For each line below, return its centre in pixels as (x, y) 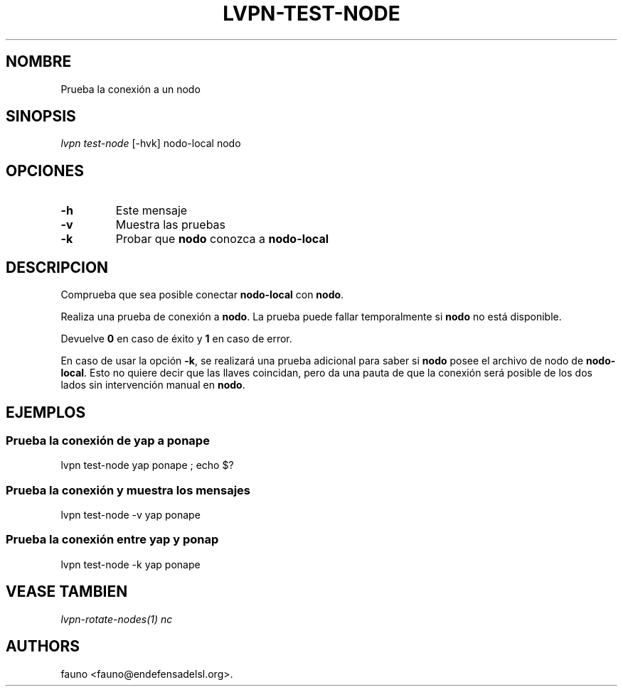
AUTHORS (43, 647)
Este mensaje (151, 211)
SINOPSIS (41, 117)
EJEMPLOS (46, 412)
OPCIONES (45, 171)
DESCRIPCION (57, 267)
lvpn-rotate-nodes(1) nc (117, 619)
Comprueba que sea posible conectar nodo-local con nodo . (202, 295)
